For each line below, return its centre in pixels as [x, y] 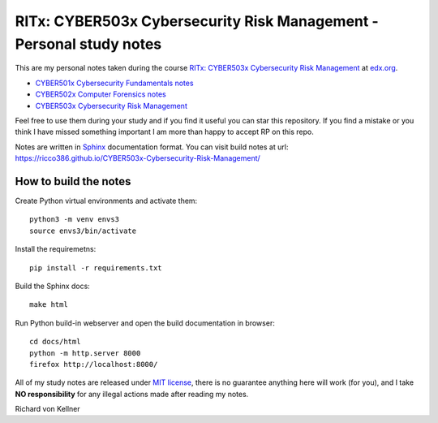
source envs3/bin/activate [83, 231]
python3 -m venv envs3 [75, 220]
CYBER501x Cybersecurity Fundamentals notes [114, 83]
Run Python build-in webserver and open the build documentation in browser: [145, 323]
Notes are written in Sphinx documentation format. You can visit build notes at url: [152, 147]
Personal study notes [88, 44]
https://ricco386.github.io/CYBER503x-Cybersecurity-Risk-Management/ [138, 158]
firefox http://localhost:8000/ [94, 364]
